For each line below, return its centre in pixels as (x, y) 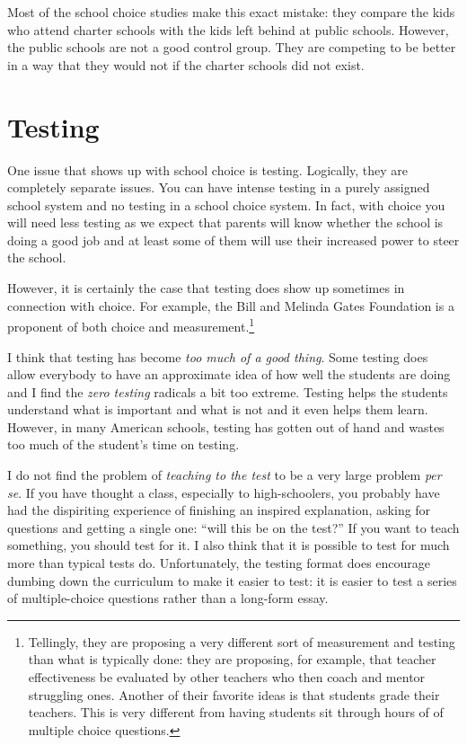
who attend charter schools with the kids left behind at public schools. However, (228, 29)
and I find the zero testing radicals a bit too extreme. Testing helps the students (228, 391)
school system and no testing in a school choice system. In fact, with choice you (226, 204)
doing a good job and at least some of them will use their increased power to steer (233, 239)
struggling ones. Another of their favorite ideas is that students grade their (234, 694)
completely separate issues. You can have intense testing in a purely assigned (219, 187)
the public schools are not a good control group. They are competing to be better (232, 47)
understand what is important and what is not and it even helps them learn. (218, 409)
